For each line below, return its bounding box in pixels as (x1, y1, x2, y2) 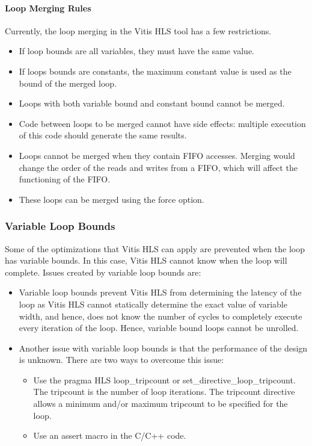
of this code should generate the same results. (19, 129, 187, 141)
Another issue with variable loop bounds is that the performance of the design (19, 341, 308, 354)
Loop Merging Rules (5, 1, 91, 14)
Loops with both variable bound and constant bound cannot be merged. (19, 97, 285, 110)
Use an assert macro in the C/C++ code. (33, 429, 186, 442)
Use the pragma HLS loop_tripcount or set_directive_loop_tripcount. (33, 373, 296, 386)
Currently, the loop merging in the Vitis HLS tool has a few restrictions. (5, 24, 272, 37)
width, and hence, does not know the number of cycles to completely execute (19, 309, 302, 322)
